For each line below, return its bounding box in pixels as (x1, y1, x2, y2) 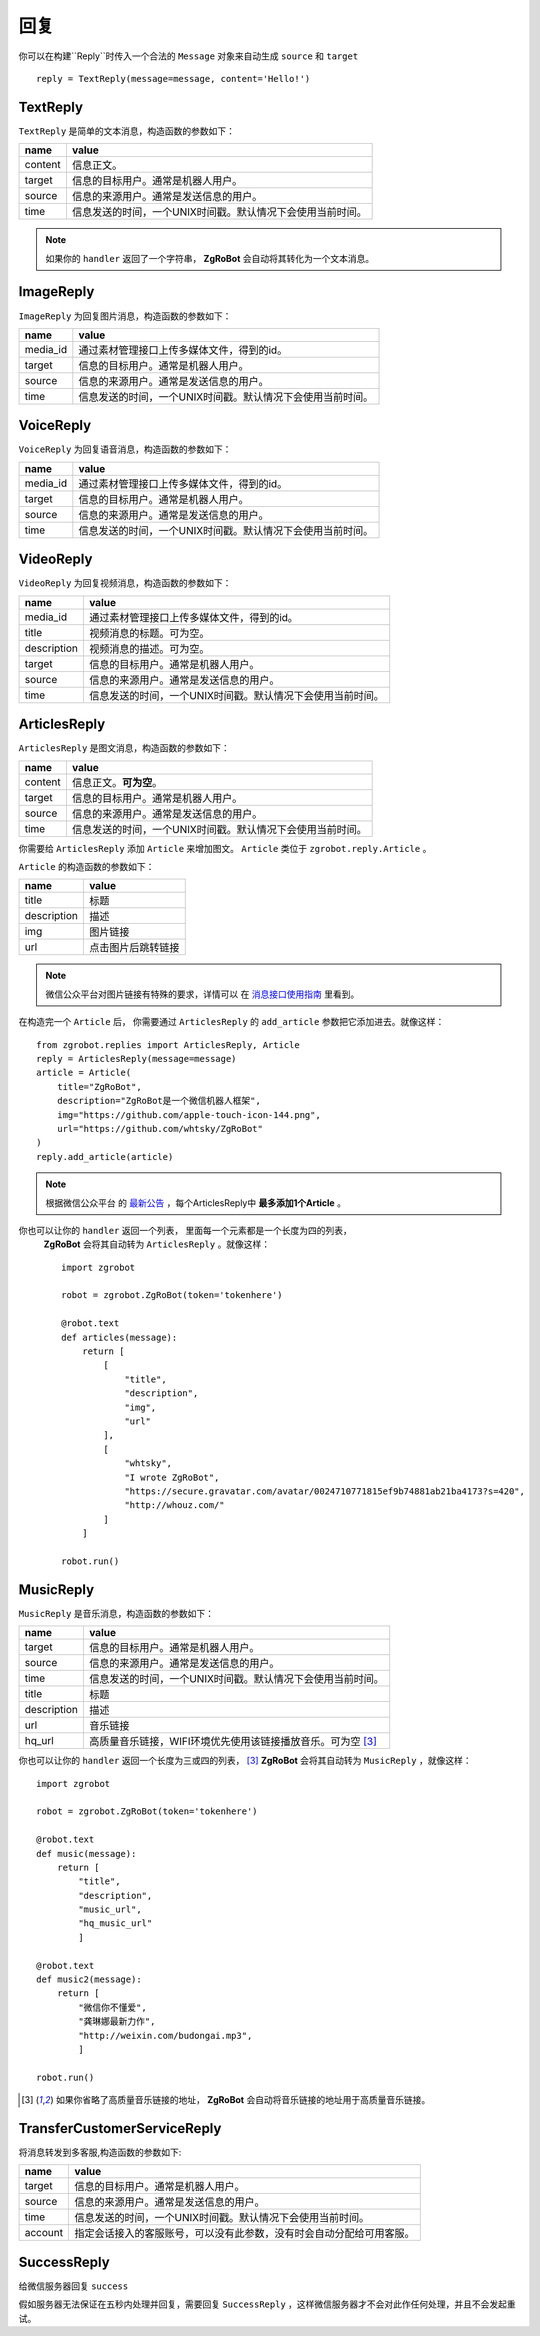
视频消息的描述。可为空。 (88, 641, 210, 655)
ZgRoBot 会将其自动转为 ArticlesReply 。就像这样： (43, 1238, 271, 1250)
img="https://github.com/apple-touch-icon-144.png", (56, 1109, 322, 1120)
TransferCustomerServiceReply (18, 2120, 222, 2137)
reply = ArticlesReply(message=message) (36, 1053, 237, 1064)
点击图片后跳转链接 (88, 941, 180, 955)
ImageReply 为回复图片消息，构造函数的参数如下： (18, 310, 232, 322)
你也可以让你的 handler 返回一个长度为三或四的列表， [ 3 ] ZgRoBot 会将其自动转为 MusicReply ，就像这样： (18, 1755, 472, 1767)
